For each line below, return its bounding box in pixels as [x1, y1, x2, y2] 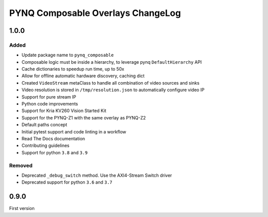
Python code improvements [21, 101, 78, 107]
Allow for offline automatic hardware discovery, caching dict [21, 73, 145, 79]
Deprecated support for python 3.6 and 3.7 [21, 179, 113, 185]
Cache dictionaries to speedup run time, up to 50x [21, 66, 125, 72]
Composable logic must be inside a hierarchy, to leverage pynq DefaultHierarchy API [21, 59, 202, 65]
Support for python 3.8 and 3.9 [21, 149, 88, 155]
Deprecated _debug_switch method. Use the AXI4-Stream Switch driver [21, 172, 172, 178]
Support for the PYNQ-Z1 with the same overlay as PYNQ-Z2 [21, 114, 146, 120]
